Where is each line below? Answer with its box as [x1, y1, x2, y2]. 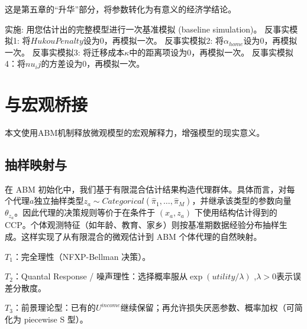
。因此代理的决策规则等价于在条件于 [14, 206, 156, 219]
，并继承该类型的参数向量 [192, 194, 292, 207]
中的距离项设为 [129, 45, 188, 58]
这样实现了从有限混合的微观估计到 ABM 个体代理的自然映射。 [21, 230, 262, 242]
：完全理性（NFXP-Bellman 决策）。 [12, 250, 151, 262]
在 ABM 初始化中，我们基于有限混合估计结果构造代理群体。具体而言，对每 [5, 183, 295, 195]
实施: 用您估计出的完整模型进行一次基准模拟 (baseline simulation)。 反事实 [5, 22, 290, 35]
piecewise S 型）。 [24, 312, 88, 325]
